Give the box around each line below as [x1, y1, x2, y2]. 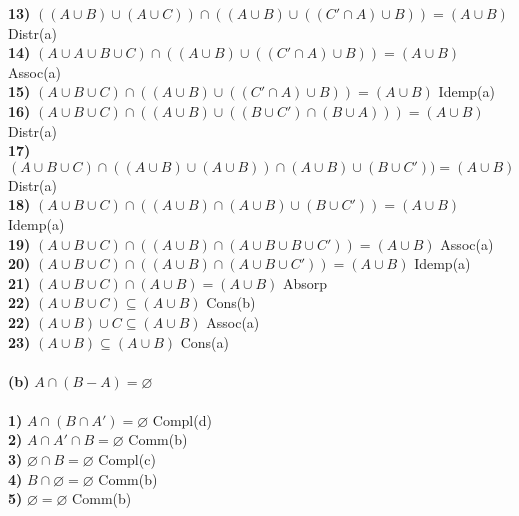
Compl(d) [152, 409, 212, 430]
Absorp [283, 272, 328, 293]
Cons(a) [180, 331, 229, 352]
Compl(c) [98, 449, 156, 470]
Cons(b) [206, 292, 256, 313]
